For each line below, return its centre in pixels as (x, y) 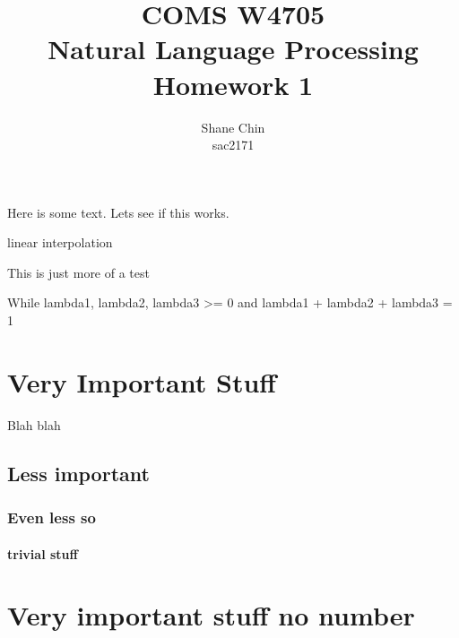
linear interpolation (60, 242)
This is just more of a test (78, 272)
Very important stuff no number (211, 615)
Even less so (52, 517)
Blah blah (34, 424)
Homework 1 (233, 84)
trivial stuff (43, 553)
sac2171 (233, 145)
